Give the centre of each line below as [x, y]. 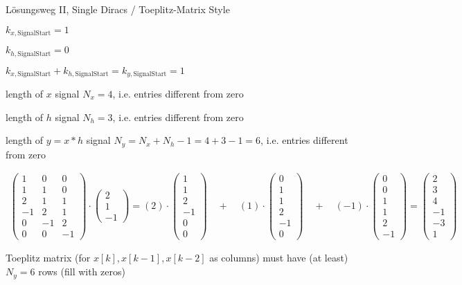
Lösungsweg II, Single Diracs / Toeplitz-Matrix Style [118, 9]
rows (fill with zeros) [82, 272]
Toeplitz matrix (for [48, 258]
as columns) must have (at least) [279, 258]
